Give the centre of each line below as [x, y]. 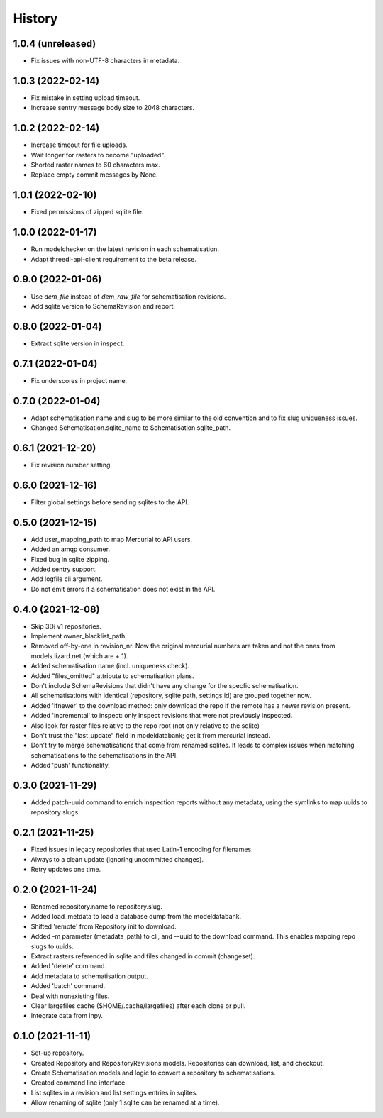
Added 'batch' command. [68, 986]
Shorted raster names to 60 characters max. [95, 165]
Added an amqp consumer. [70, 549]
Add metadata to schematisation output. [89, 976]
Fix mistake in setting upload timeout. [85, 98]
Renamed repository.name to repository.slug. [97, 906]
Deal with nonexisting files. [70, 996]
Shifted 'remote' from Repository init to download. [104, 926]
